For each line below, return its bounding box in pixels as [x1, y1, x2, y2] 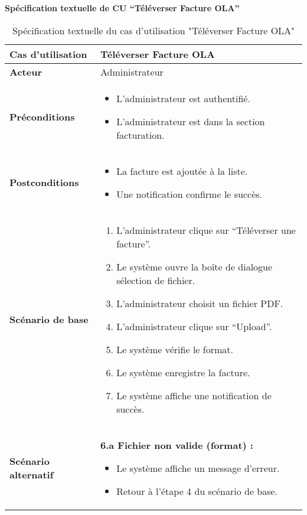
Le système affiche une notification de [116, 388, 272, 402]
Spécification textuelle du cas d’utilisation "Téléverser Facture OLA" [12, 23, 295, 37]
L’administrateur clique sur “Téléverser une [116, 223, 296, 237]
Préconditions [9, 109, 75, 123]
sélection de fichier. [116, 273, 195, 287]
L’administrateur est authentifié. [116, 91, 250, 105]
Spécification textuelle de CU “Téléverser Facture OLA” [5, 2, 240, 14]
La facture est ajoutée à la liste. [116, 164, 248, 178]
